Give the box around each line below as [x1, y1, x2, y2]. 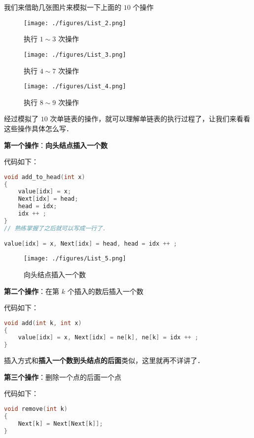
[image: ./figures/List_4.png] [24, 83, 126, 90]
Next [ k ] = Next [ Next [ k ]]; [18, 420, 103, 427]
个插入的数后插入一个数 [67, 286, 144, 296]
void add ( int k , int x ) [4, 319, 82, 327]
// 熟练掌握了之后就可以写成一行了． [4, 224, 109, 232]
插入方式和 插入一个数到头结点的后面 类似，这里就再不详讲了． [4, 355, 204, 365]
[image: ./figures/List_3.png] [24, 51, 126, 58]
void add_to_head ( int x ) [4, 173, 85, 181]
